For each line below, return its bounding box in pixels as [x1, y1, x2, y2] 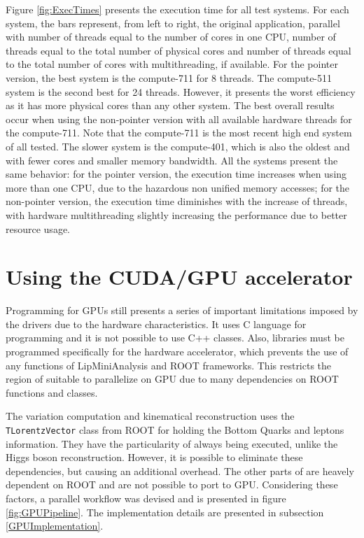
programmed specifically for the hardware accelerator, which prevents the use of [6, 344, 349, 358]
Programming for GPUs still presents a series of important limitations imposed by [6, 303, 358, 318]
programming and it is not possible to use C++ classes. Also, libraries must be [6, 330, 344, 345]
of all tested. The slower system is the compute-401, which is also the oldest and [6, 139, 350, 153]
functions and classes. [6, 385, 98, 399]
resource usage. [6, 221, 70, 236]
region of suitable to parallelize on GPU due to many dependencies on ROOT [6, 371, 339, 386]
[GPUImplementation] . [6, 518, 104, 533]
